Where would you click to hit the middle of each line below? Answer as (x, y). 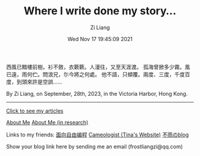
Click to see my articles (35, 111)
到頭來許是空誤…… (39, 82)
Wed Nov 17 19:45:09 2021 (100, 39)
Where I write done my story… (100, 11)
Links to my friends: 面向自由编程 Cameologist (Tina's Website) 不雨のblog (98, 135)
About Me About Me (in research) (47, 122)
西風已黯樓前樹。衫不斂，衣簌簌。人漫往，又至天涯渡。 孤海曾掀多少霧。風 (98, 67)
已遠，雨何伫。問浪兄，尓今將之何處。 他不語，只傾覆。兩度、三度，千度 (96, 74)
